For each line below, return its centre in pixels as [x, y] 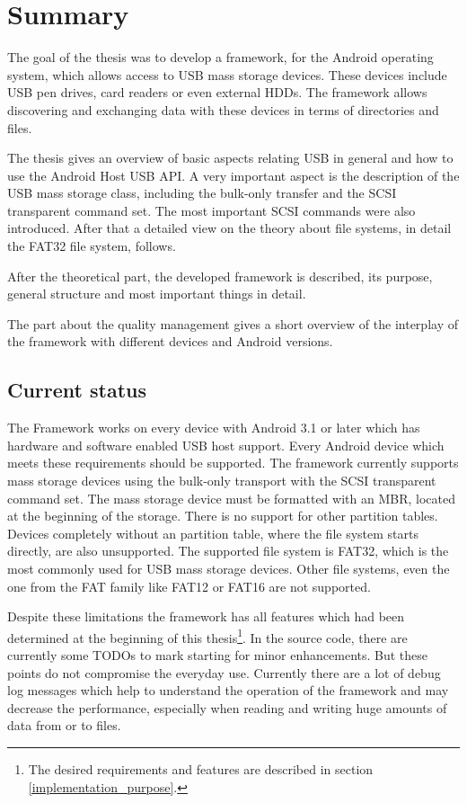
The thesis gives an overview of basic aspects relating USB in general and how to [230, 158]
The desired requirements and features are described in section [201, 768]
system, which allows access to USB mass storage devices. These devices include [227, 74]
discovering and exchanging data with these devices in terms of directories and [223, 109]
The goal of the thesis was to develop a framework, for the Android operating [220, 57]
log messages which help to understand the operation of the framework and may [228, 690]
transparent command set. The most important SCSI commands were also [211, 210]
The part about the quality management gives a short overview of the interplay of [233, 323]
